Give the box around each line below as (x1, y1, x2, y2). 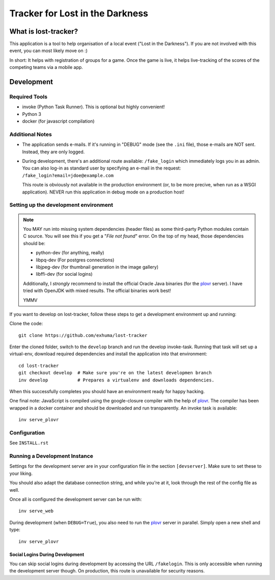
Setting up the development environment (9, 202, 114, 209)
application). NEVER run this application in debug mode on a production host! (22, 189, 184, 195)
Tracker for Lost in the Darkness (9, 8, 149, 19)
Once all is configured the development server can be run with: (9, 496, 142, 502)
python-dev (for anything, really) (36, 250, 104, 256)
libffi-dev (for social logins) (36, 271, 93, 277)
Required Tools (9, 93, 48, 101)
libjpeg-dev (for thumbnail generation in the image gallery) (36, 263, 159, 270)
